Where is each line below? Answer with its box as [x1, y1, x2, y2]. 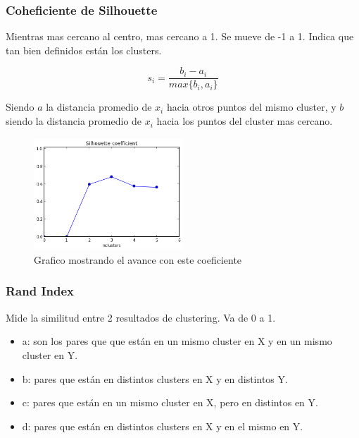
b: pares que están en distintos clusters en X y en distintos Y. [22, 371, 288, 386]
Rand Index [6, 282, 75, 300]
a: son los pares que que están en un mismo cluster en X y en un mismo [22, 334, 332, 348]
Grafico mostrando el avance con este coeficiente [34, 252, 242, 267]
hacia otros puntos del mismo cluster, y [166, 99, 336, 114]
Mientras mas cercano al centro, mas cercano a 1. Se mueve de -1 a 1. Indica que [6, 29, 354, 44]
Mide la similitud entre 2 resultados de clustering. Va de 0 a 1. [6, 310, 276, 324]
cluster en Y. [22, 347, 78, 362]
